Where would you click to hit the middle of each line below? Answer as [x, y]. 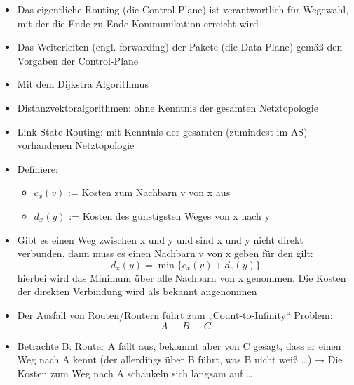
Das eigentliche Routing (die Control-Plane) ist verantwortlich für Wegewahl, [183, 9]
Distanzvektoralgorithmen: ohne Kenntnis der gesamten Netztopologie [168, 107]
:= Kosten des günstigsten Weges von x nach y [169, 215]
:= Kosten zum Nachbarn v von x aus [149, 192]
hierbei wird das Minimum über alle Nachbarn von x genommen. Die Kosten [182, 277]
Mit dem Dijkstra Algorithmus [83, 84]
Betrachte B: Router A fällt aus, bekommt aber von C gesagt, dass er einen [179, 345]
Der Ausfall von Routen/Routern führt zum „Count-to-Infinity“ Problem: [175, 314]
